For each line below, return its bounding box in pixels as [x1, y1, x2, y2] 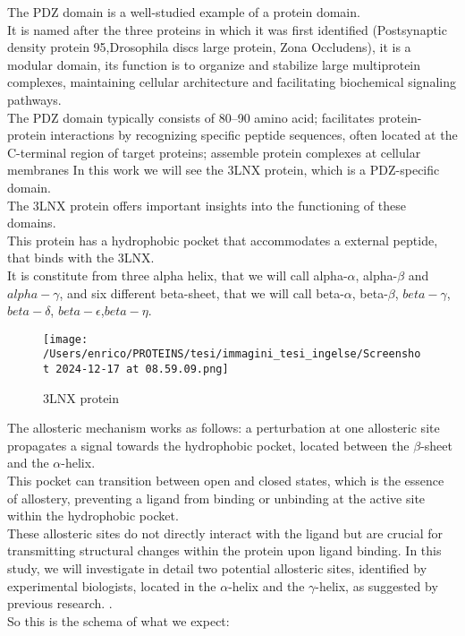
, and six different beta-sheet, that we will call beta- [59, 283, 344, 302]
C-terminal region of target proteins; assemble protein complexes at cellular [7, 142, 421, 161]
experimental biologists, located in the [7, 576, 216, 595]
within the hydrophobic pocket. [7, 506, 179, 525]
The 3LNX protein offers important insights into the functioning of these [7, 195, 406, 214]
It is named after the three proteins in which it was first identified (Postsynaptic [7, 20, 447, 39]
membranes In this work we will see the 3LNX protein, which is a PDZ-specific [7, 160, 440, 179]
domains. [7, 213, 56, 232]
